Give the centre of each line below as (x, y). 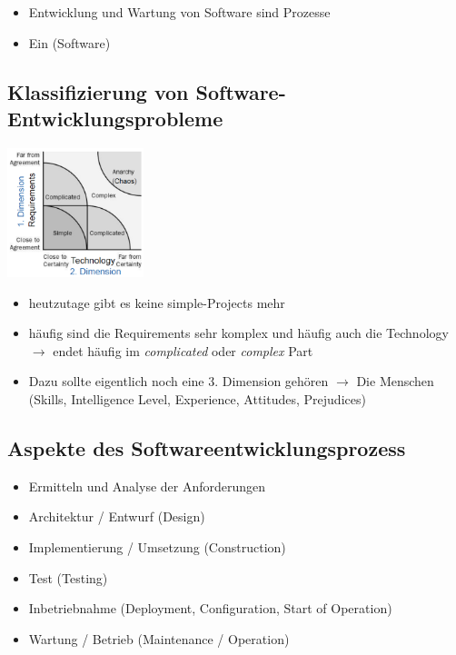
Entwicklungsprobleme (115, 118)
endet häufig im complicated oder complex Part (183, 350)
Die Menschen (395, 381)
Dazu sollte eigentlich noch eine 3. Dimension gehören (178, 381)
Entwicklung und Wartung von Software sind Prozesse (179, 12)
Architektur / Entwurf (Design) (117, 516)
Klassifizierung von (98, 91)
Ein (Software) (69, 42)
